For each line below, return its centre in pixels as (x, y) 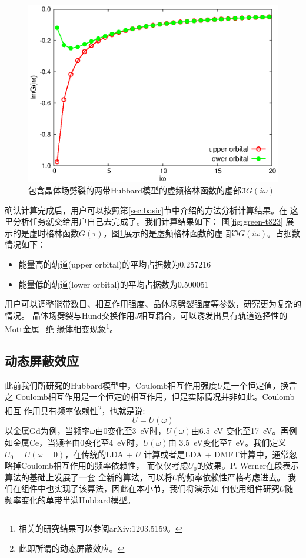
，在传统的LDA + (99, 454)
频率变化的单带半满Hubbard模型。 (70, 499)
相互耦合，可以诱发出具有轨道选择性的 (213, 315)
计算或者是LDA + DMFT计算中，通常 (216, 454)
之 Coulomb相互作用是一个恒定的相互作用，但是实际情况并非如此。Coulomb (150, 397)
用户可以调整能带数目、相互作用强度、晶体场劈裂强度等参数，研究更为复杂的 (153, 304)
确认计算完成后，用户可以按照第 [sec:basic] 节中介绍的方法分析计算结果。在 (146, 210)
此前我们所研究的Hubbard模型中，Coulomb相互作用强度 (111, 385)
